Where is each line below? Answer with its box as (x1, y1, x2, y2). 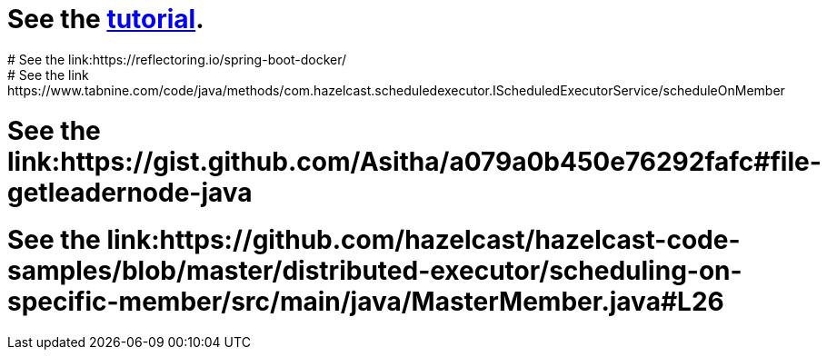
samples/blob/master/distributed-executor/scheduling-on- (7, 255, 742, 287)
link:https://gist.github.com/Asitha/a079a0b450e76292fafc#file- (7, 145, 822, 177)
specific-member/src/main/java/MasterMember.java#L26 (7, 286, 724, 318)
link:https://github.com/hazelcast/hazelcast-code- (106, 224, 741, 256)
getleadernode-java (7, 176, 253, 208)
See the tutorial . (7, 4, 204, 35)
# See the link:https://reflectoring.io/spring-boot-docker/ (7, 51, 347, 67)
